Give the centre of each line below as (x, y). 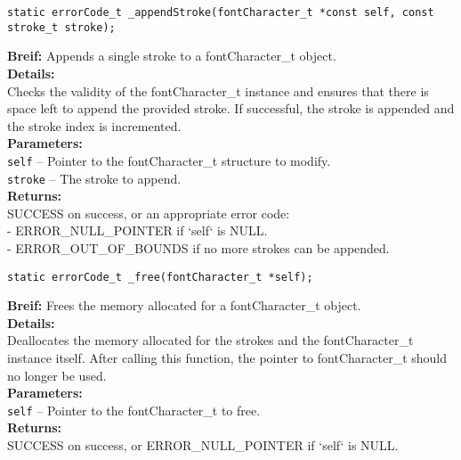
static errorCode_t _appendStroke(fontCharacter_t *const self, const (221, 12)
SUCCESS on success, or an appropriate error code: (149, 213)
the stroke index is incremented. (94, 125)
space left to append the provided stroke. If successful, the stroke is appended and (231, 108)
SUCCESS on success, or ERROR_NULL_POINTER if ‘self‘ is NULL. (203, 445)
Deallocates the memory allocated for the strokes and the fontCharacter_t (210, 340)
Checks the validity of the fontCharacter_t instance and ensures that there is (218, 90)
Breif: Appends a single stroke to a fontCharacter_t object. (172, 56)
